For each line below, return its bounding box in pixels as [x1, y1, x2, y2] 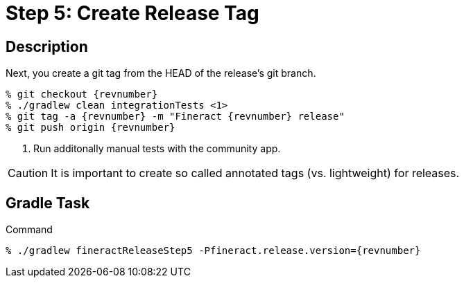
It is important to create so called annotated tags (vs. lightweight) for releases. [51, 166, 460, 181]
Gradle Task [6, 194, 90, 212]
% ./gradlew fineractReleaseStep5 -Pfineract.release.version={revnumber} [6, 245, 421, 257]
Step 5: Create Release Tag [6, 1, 259, 25]
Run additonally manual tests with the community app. [33, 143, 281, 155]
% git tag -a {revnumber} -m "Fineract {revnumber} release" [6, 111, 345, 122]
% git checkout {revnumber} [6, 89, 158, 100]
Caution [8, 166, 49, 181]
